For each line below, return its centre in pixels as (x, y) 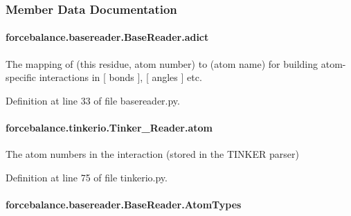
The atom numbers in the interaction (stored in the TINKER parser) (152, 154)
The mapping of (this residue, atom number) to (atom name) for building (162, 63)
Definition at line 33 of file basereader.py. (93, 100)
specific (21, 77)
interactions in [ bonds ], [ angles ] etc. (120, 77)
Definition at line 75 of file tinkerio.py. (87, 177)
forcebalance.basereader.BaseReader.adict (107, 37)
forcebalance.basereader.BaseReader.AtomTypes (124, 204)
